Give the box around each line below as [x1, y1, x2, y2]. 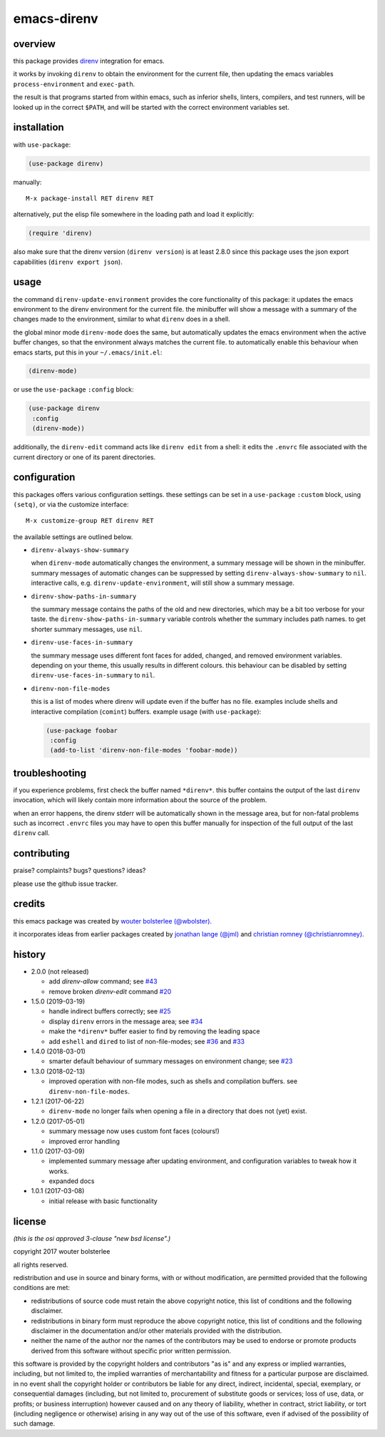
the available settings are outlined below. [13, 532, 133, 541]
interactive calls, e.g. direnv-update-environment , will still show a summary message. [31, 578, 295, 588]
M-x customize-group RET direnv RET [26, 517, 154, 525]
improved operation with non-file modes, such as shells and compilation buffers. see [48, 1077, 298, 1085]
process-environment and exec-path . [13, 79, 135, 88]
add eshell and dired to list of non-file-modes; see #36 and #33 [48, 1037, 245, 1045]
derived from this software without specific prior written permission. [31, 1346, 232, 1355]
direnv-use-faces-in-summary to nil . [31, 671, 155, 680]
